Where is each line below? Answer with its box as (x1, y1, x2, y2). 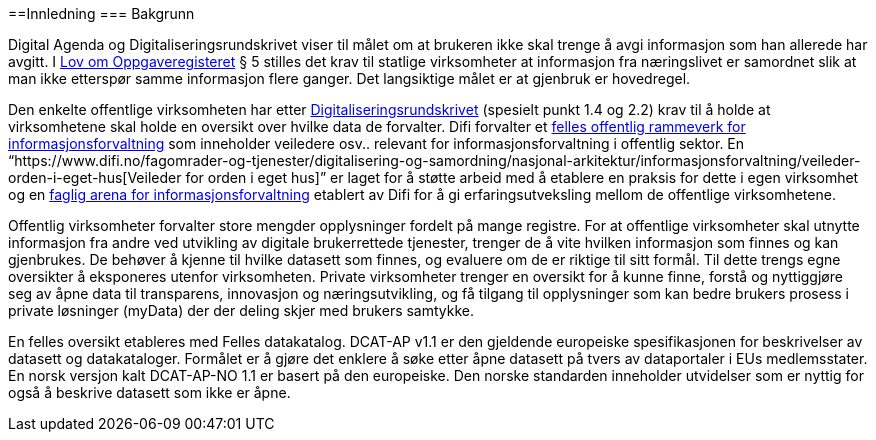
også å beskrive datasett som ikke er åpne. (8, 384, 291, 401)
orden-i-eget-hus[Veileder (8, 169, 182, 186)
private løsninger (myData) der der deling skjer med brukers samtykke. (8, 302, 475, 319)
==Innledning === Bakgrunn (8, 5, 195, 22)
